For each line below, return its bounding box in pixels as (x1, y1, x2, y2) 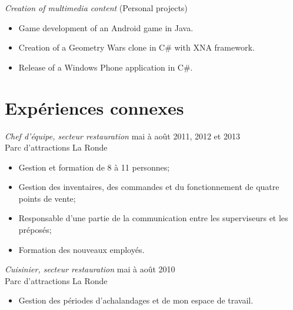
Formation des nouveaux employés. (18, 243, 145, 255)
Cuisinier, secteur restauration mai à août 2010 (5, 263, 175, 275)
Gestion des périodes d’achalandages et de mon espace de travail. (18, 294, 254, 306)
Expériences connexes (5, 95, 184, 119)
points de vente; (18, 192, 76, 204)
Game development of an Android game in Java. (18, 21, 194, 34)
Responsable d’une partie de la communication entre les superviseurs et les (18, 212, 288, 224)
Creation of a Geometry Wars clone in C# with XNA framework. (18, 41, 255, 54)
